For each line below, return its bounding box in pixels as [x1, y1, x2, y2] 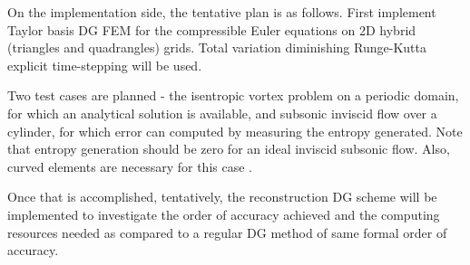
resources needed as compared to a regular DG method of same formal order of [7, 222, 447, 241]
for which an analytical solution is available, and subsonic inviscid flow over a [7, 103, 437, 122]
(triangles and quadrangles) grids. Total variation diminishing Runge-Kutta [7, 38, 426, 57]
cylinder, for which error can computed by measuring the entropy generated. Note [7, 121, 463, 140]
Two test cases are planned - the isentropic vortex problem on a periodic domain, [7, 86, 459, 105]
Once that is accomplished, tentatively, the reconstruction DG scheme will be [7, 187, 437, 206]
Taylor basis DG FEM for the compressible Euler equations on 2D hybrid [7, 20, 416, 39]
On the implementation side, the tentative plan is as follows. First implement [7, 3, 436, 21]
